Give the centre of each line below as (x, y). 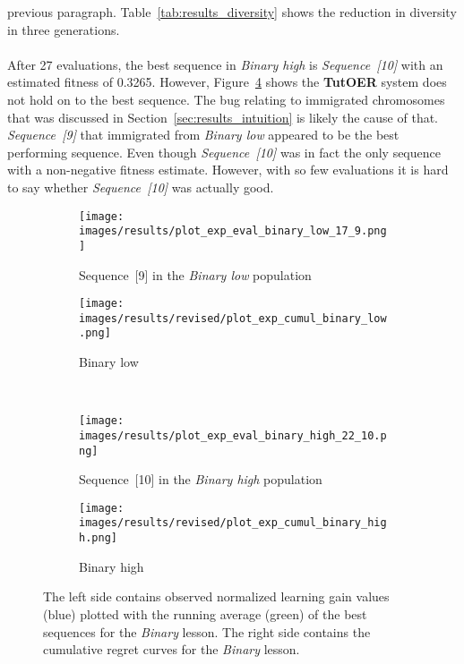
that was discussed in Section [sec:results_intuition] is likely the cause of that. (223, 117)
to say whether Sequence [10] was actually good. (141, 187)
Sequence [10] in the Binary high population (201, 479)
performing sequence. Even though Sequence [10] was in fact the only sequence (224, 152)
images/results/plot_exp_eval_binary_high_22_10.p (233, 435)
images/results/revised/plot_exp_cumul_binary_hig (233, 523)
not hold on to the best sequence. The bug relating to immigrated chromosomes (226, 99)
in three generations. (64, 29)
